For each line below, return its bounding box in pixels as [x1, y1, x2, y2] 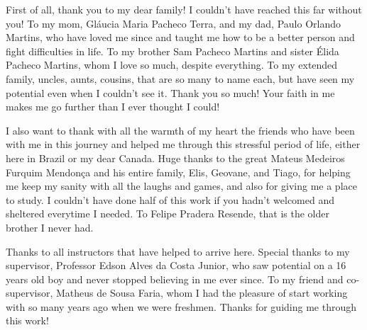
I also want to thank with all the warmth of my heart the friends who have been [6, 123, 355, 137]
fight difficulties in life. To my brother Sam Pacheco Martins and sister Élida [6, 43, 339, 58]
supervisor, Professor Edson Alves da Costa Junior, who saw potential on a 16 [6, 258, 346, 273]
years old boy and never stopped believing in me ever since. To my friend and [6, 271, 344, 286]
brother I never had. [6, 220, 94, 234]
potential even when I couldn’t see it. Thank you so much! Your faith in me [6, 85, 335, 100]
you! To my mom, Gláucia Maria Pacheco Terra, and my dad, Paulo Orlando [6, 16, 341, 30]
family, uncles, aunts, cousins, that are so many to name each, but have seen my [6, 71, 355, 86]
